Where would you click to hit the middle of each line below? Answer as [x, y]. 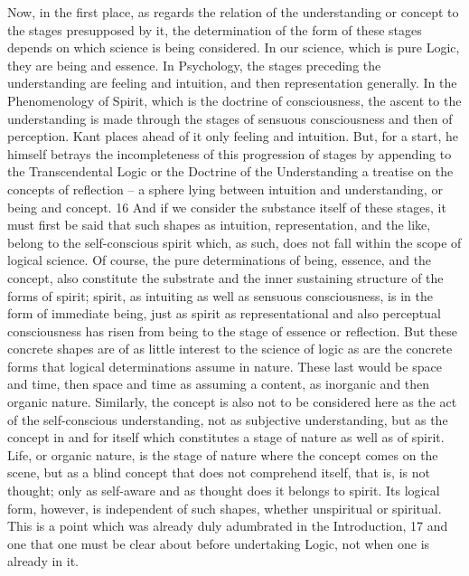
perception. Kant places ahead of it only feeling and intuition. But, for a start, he [233, 136]
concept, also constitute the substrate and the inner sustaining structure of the [225, 277]
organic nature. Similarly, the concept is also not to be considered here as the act [232, 402]
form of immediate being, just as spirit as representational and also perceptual [224, 313]
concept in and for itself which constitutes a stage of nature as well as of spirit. [226, 437]
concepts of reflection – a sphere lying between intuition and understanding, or [225, 189]
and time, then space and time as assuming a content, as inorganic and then [219, 384]
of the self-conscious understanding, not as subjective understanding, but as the [228, 419]
